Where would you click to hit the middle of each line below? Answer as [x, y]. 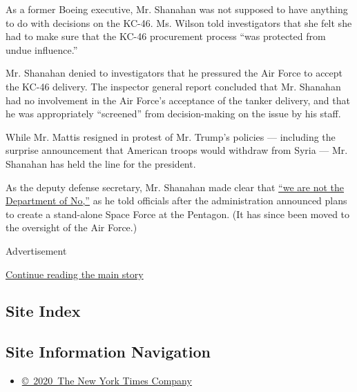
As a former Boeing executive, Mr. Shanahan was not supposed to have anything [177, 9]
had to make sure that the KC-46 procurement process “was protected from [166, 36]
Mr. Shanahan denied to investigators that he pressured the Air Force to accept [174, 73]
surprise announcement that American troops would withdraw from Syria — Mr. [177, 150]
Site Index [43, 311]
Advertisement [36, 250]
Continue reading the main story [75, 274]
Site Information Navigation [108, 352]
